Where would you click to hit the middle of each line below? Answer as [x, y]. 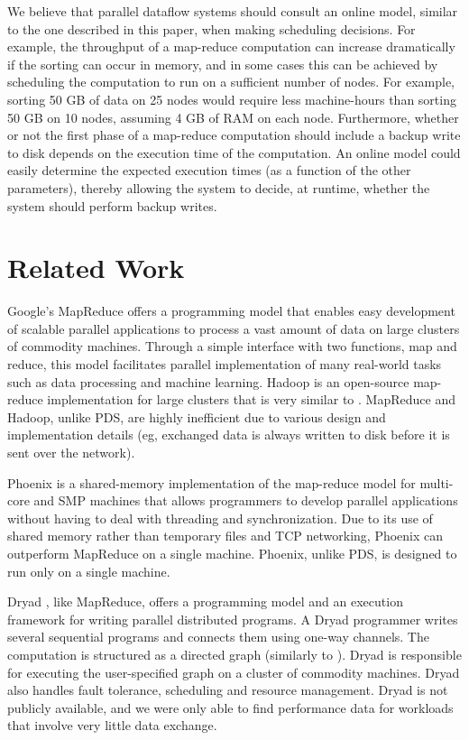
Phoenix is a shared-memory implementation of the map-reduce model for [212, 482]
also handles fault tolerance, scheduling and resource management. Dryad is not [228, 690]
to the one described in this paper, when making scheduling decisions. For [212, 28]
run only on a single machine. [89, 571]
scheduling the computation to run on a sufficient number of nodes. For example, [231, 82]
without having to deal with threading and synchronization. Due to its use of [220, 518]
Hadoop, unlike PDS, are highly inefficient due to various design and [197, 416]
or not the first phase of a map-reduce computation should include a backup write [234, 135]
